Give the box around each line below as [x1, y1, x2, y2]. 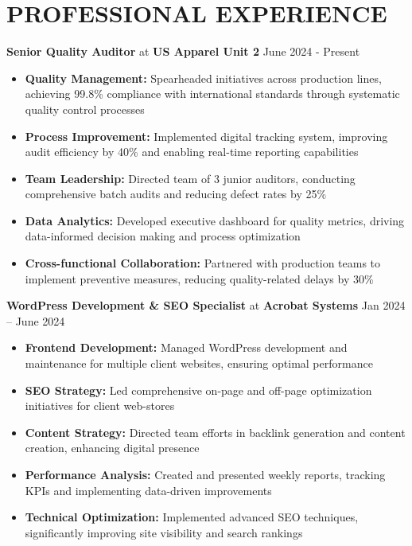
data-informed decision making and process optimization [25, 228, 301, 244]
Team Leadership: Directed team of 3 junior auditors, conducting [25, 170, 356, 186]
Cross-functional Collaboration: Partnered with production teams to [25, 255, 381, 271]
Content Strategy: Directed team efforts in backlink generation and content [25, 423, 406, 440]
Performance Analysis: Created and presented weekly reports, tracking [25, 466, 386, 482]
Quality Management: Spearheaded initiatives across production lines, [25, 69, 382, 86]
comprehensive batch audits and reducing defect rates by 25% [25, 185, 327, 202]
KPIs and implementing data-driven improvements [25, 482, 272, 498]
